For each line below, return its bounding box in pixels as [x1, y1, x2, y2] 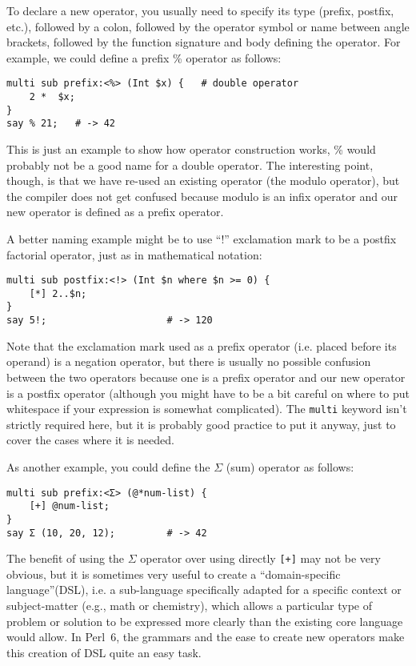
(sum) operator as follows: [226, 459, 354, 475]
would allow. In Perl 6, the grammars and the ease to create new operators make [6, 628, 405, 645]
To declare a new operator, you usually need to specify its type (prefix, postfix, [6, 2, 394, 18]
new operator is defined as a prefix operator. [6, 203, 224, 220]
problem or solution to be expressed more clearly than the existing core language [6, 612, 403, 629]
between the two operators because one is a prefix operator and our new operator [6, 368, 406, 385]
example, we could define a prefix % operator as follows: [6, 49, 282, 66]
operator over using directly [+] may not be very [140, 550, 381, 567]
